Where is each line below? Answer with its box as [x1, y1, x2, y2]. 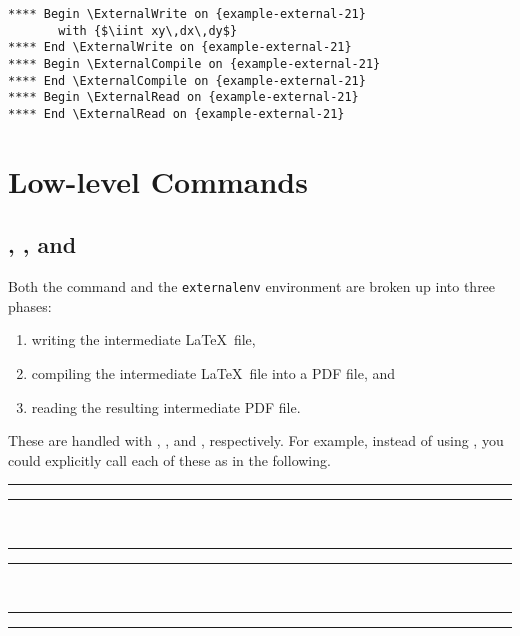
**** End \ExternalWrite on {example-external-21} [8, 40, 352, 55]
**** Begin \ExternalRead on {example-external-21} [8, 90, 359, 105]
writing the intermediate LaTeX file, [31, 329, 256, 350]
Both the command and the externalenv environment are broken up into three [8, 276, 496, 297]
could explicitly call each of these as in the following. [8, 449, 331, 470]
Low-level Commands [8, 160, 308, 201]
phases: [8, 295, 52, 316]
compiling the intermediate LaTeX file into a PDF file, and [31, 363, 396, 384]
